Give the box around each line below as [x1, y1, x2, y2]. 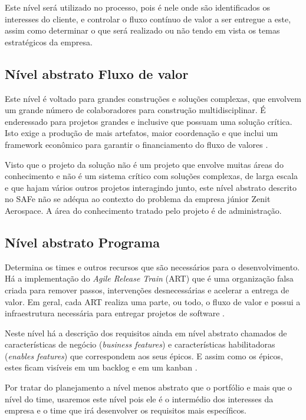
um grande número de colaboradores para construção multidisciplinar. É [5, 104, 266, 116]
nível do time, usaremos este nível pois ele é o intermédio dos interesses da [5, 392, 274, 405]
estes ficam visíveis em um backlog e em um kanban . [5, 361, 198, 373]
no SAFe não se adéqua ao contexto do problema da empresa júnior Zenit [5, 193, 271, 205]
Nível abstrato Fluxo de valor [5, 64, 189, 82]
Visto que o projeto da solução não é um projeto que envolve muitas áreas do [5, 158, 284, 170]
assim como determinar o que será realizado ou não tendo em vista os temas [5, 24, 280, 37]
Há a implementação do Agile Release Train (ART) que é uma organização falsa [5, 272, 294, 285]
